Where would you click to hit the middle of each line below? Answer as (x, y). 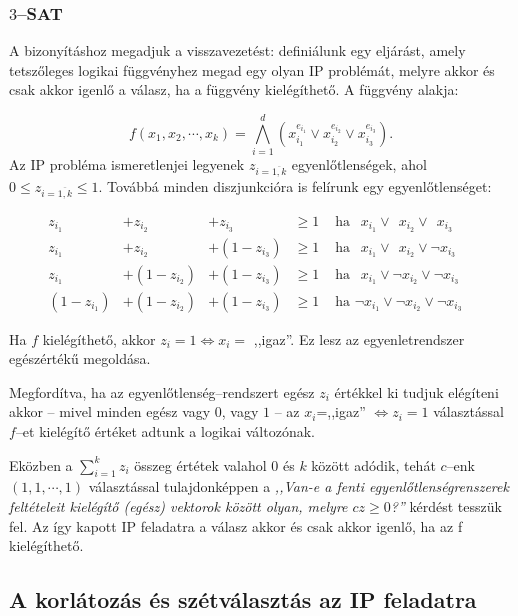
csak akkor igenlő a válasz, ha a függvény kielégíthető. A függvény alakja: (234, 89)
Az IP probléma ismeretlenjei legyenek (127, 164)
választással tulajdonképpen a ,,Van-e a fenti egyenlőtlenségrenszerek (298, 486)
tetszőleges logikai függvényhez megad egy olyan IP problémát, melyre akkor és (252, 69)
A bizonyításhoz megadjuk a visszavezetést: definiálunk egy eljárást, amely (237, 50)
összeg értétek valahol (200, 464)
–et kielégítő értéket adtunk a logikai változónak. (165, 430)
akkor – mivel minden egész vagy (110, 411)
